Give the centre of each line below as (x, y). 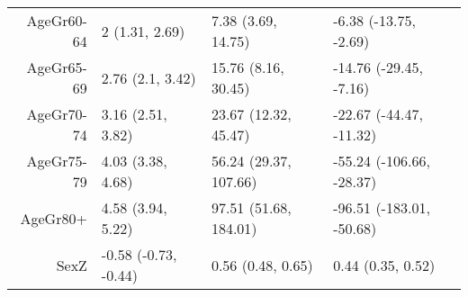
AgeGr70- (57, 114)
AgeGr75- (57, 161)
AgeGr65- (57, 67)
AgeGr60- (57, 20)
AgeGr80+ (54, 218)
